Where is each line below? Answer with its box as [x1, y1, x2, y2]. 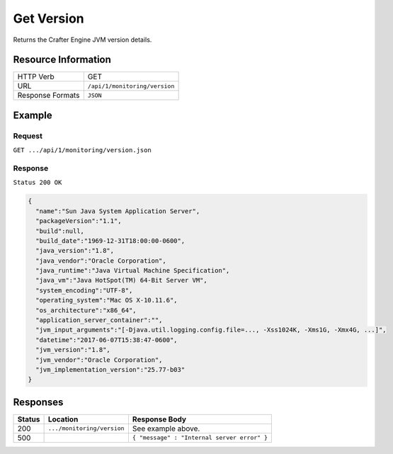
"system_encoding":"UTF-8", [35, 286, 133, 294]
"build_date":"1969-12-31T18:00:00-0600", [35, 237, 186, 244]
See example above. [132, 424, 200, 433]
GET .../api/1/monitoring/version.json [13, 146, 152, 154]
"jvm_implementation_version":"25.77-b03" [35, 365, 186, 373]
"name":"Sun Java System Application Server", [35, 207, 200, 215]
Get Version [13, 11, 84, 26]
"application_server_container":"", [35, 316, 163, 324]
